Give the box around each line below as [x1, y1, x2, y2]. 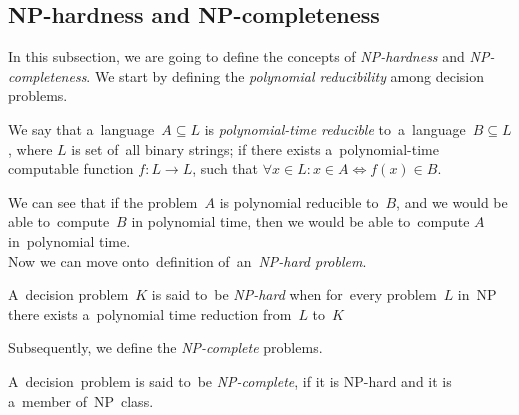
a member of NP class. [8, 390, 154, 411]
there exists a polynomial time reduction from [8, 303, 292, 324]
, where [8, 138, 53, 159]
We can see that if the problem [8, 191, 198, 212]
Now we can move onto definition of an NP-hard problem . [8, 250, 367, 271]
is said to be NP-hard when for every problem [151, 284, 437, 305]
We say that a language [8, 118, 155, 139]
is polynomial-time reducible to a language [204, 118, 466, 139]
